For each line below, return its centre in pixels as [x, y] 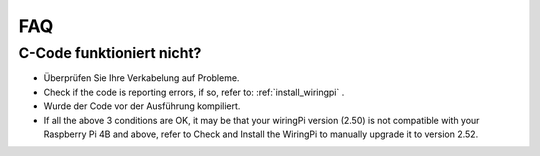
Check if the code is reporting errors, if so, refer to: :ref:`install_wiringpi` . [194, 92]
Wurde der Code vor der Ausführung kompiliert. [142, 106]
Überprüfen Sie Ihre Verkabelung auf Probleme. [141, 78]
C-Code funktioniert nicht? [110, 53]
